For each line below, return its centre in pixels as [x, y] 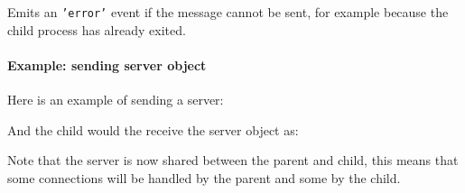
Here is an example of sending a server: [116, 100]
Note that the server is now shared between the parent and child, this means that [233, 160]
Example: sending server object [107, 64]
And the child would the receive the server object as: [153, 129]
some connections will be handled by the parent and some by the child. [204, 177]
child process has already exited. [97, 29]
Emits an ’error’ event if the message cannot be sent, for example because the [228, 12]
